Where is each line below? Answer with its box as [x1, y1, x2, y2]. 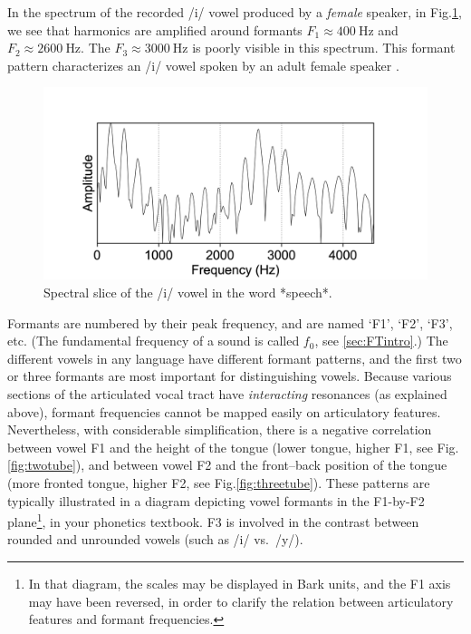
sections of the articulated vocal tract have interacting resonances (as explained [7, 384, 447, 403]
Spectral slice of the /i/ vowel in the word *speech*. [43, 282, 332, 301]
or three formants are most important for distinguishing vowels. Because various [7, 366, 452, 385]
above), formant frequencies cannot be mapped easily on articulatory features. [7, 402, 441, 421]
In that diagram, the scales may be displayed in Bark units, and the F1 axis [28, 573, 451, 592]
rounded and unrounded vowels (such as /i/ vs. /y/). [7, 530, 303, 549]
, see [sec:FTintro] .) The [314, 331, 448, 350]
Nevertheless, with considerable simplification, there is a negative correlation [7, 420, 432, 439]
